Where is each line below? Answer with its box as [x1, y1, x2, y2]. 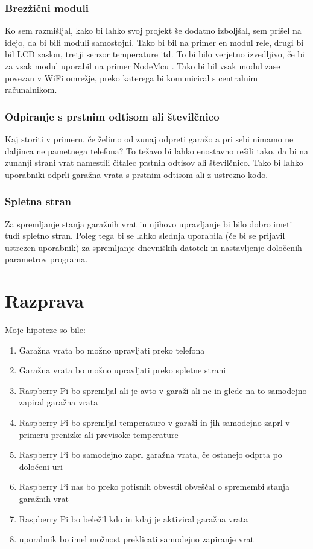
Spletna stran [5, 194, 72, 209]
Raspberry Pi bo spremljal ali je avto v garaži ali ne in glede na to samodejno [19, 384, 307, 396]
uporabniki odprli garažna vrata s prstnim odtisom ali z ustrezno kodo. [5, 168, 268, 180]
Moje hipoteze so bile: [5, 323, 86, 336]
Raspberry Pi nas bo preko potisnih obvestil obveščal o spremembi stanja [19, 480, 290, 493]
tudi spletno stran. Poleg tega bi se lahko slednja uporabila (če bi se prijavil [5, 229, 285, 242]
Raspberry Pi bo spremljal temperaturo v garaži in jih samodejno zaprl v [19, 416, 290, 429]
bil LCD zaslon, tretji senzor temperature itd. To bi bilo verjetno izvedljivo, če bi [5, 48, 305, 60]
